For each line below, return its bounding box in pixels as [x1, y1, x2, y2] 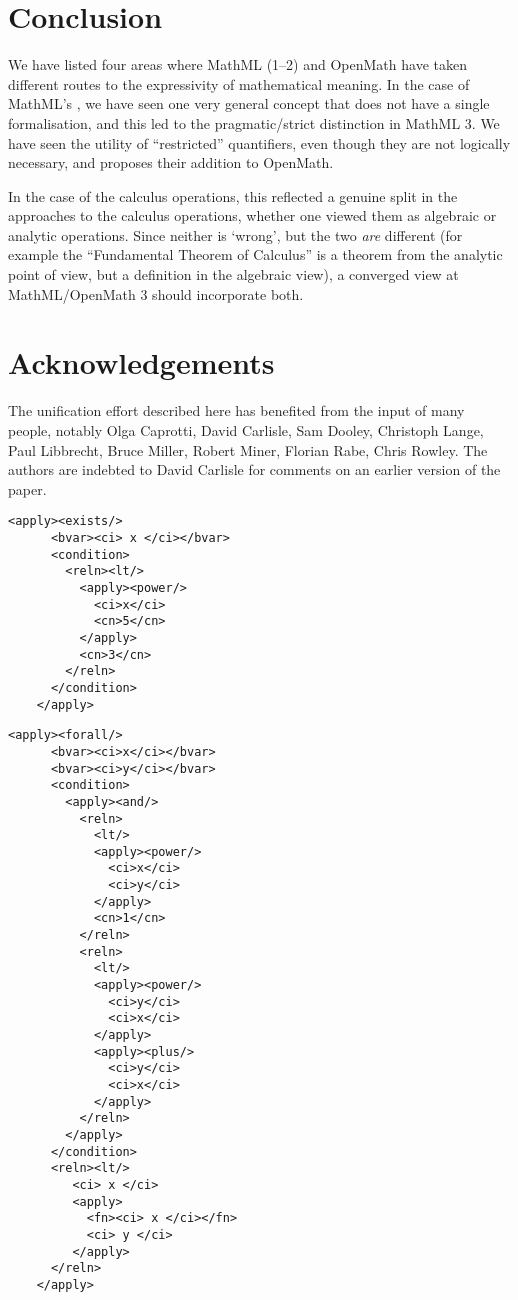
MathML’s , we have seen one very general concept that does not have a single [8, 93, 490, 114]
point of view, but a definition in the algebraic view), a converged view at [8, 264, 459, 285]
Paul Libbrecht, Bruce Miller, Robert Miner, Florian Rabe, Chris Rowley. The [8, 439, 488, 460]
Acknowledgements [8, 342, 275, 383]
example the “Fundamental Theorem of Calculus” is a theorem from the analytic [8, 244, 503, 265]
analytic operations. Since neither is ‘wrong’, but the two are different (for [8, 224, 463, 245]
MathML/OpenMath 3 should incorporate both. [8, 283, 304, 304]
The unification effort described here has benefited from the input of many [8, 400, 465, 421]
